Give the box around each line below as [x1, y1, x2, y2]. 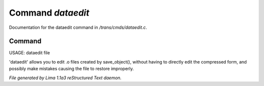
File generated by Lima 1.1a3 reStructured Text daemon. [9, 75, 122, 81]
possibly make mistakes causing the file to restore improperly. [9, 66, 134, 72]
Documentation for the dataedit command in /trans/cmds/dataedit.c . [9, 24, 147, 30]
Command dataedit [9, 7, 90, 18]
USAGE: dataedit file [9, 50, 50, 56]
